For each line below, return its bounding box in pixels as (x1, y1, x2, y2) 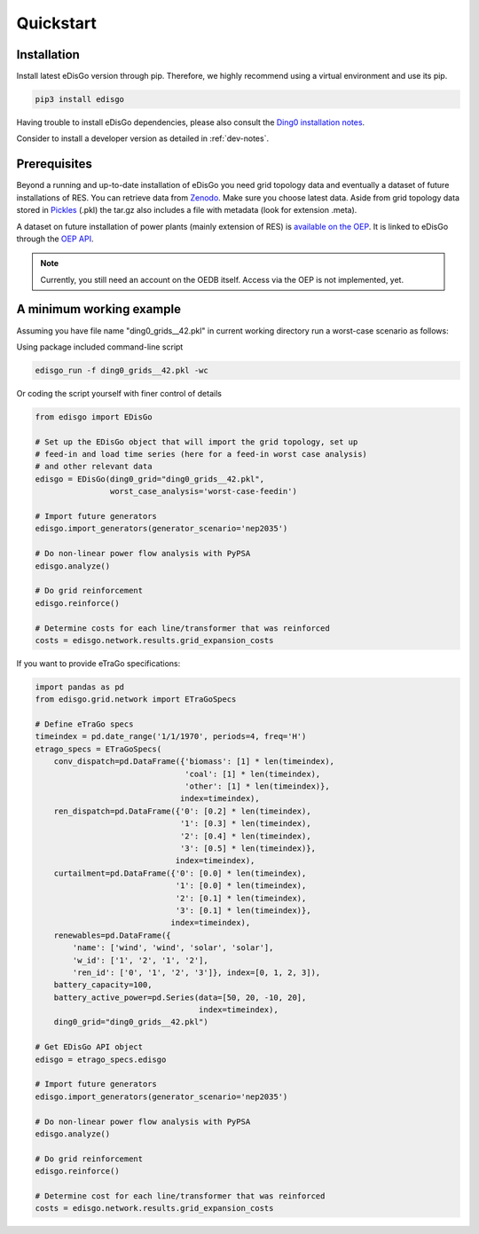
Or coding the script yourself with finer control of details (16, 388, 222, 398)
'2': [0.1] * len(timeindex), (175, 892, 307, 903)
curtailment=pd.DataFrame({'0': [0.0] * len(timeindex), (53, 868, 307, 878)
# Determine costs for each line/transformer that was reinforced (35, 623, 330, 633)
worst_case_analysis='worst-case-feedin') (109, 486, 297, 497)
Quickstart (16, 13, 98, 33)
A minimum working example (16, 302, 182, 317)
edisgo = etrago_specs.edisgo (35, 1054, 167, 1065)
